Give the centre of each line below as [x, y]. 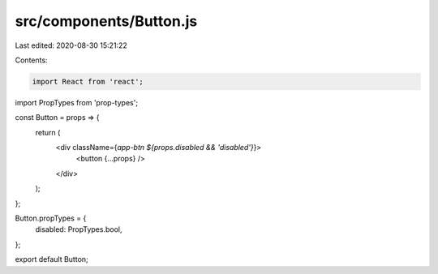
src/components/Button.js [106, 21]
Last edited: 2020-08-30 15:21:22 [71, 45]
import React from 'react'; [88, 81]
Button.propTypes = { [51, 218]
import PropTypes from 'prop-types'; [76, 102]
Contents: [31, 60]
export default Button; [52, 259]
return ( [48, 132]
